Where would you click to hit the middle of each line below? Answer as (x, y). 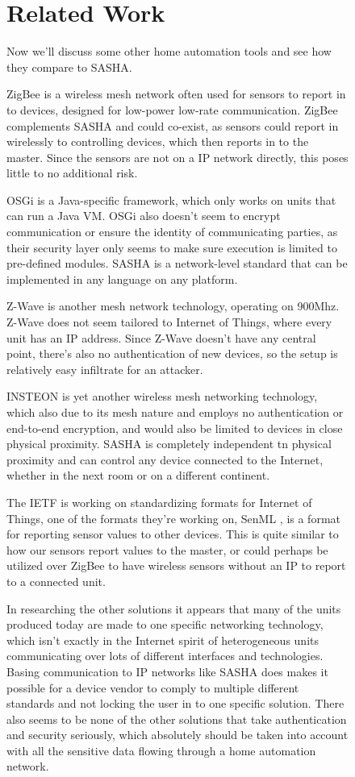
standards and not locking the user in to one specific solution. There (175, 703)
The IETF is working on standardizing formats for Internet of (159, 502)
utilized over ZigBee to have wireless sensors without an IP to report (176, 565)
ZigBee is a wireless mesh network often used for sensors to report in (176, 94)
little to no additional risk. (72, 173)
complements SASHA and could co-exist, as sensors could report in (173, 125)
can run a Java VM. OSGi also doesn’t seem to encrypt (144, 216)
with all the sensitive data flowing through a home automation (161, 750)
